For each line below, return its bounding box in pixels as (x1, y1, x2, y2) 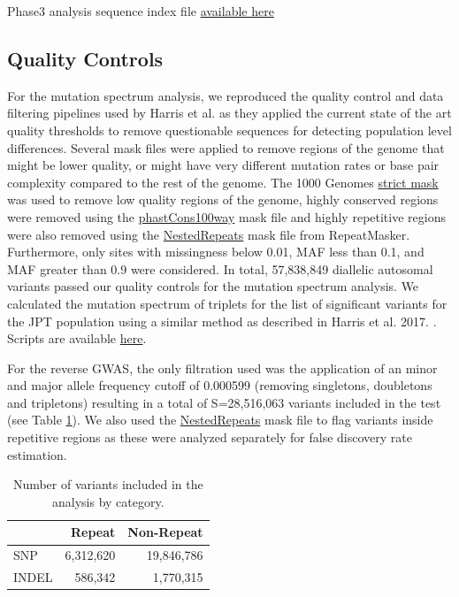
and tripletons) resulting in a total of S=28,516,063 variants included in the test (7, 393, 441, 411)
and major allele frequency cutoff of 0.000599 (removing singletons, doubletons (7, 376, 432, 394)
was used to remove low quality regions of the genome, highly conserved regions (7, 190, 439, 209)
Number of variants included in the (12, 475, 203, 494)
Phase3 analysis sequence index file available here (7, 2, 274, 19)
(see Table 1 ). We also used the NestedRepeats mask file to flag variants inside (7, 410, 433, 429)
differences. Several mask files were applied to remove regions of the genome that (7, 138, 445, 157)
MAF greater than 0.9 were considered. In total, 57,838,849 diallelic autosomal (7, 259, 433, 278)
